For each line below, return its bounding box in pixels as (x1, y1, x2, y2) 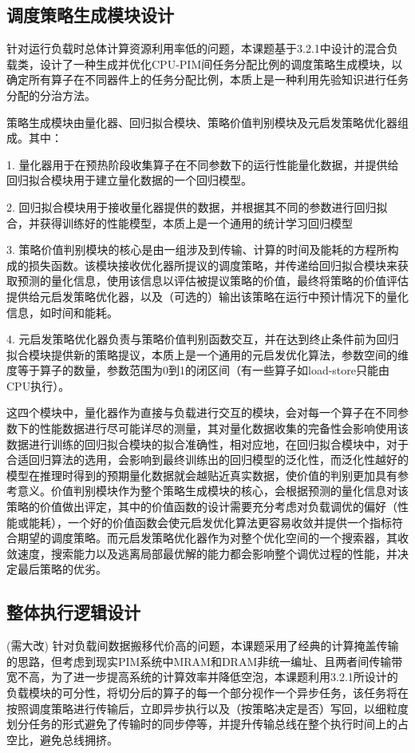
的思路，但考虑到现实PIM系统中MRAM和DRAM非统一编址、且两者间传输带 (6, 652, 403, 669)
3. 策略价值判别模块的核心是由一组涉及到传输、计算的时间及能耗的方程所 (6, 241, 388, 258)
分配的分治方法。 (6, 86, 96, 103)
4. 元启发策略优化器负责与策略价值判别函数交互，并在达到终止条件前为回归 (6, 331, 399, 347)
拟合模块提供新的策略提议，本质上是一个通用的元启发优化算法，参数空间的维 (6, 346, 409, 363)
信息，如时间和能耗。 (6, 303, 118, 320)
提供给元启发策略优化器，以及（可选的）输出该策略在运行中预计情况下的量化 (6, 287, 409, 304)
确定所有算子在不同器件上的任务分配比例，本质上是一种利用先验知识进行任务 (6, 71, 409, 88)
